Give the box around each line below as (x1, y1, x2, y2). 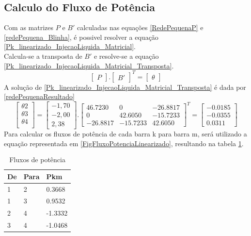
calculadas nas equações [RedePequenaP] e (77, 22, 204, 33)
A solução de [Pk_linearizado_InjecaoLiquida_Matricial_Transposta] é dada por (4, 82, 246, 92)
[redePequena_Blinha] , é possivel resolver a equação (4, 32, 158, 42)
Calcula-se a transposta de (4, 51, 82, 61)
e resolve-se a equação (94, 51, 159, 61)
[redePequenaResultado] (4, 91, 75, 101)
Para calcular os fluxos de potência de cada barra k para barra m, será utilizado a (4, 128, 247, 138)
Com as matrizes (4, 22, 54, 33)
